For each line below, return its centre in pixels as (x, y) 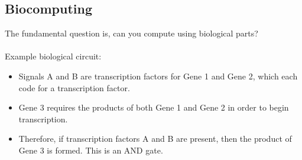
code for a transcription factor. (74, 87)
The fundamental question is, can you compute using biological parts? (131, 33)
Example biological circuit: (53, 56)
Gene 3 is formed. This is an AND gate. (91, 150)
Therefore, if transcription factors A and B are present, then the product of (155, 139)
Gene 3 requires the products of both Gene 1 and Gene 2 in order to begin (154, 107)
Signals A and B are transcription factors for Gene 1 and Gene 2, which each (158, 76)
